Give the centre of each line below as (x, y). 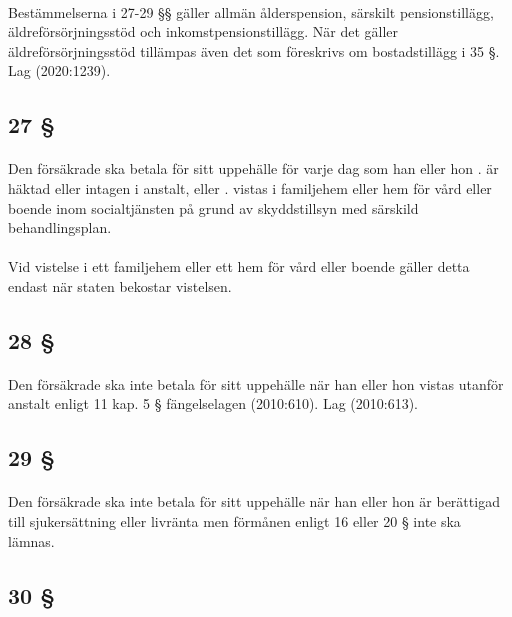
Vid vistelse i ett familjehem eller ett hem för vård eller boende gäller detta (239, 266)
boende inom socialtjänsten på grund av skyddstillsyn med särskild (213, 207)
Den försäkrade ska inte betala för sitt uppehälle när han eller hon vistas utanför (256, 383)
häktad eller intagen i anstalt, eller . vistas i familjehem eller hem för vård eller (250, 187)
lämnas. (31, 540)
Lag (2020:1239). (59, 70)
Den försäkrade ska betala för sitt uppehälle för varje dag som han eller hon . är (253, 168)
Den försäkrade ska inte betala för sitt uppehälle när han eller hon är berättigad (254, 501)
